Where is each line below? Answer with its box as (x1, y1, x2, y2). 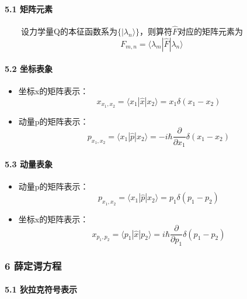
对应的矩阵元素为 (178, 25, 243, 37)
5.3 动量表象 (5, 157, 53, 170)
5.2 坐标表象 (5, 63, 53, 75)
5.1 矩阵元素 (5, 2, 53, 15)
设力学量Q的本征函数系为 (21, 25, 117, 37)
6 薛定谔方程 (5, 258, 62, 273)
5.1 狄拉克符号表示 (5, 283, 77, 295)
